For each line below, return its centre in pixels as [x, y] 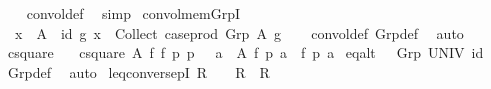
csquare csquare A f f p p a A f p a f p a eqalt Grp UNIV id [245, 52]
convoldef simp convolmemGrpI [133, 13]
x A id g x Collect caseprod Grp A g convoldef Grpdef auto [239, 32]
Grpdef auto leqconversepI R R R [138, 71]
